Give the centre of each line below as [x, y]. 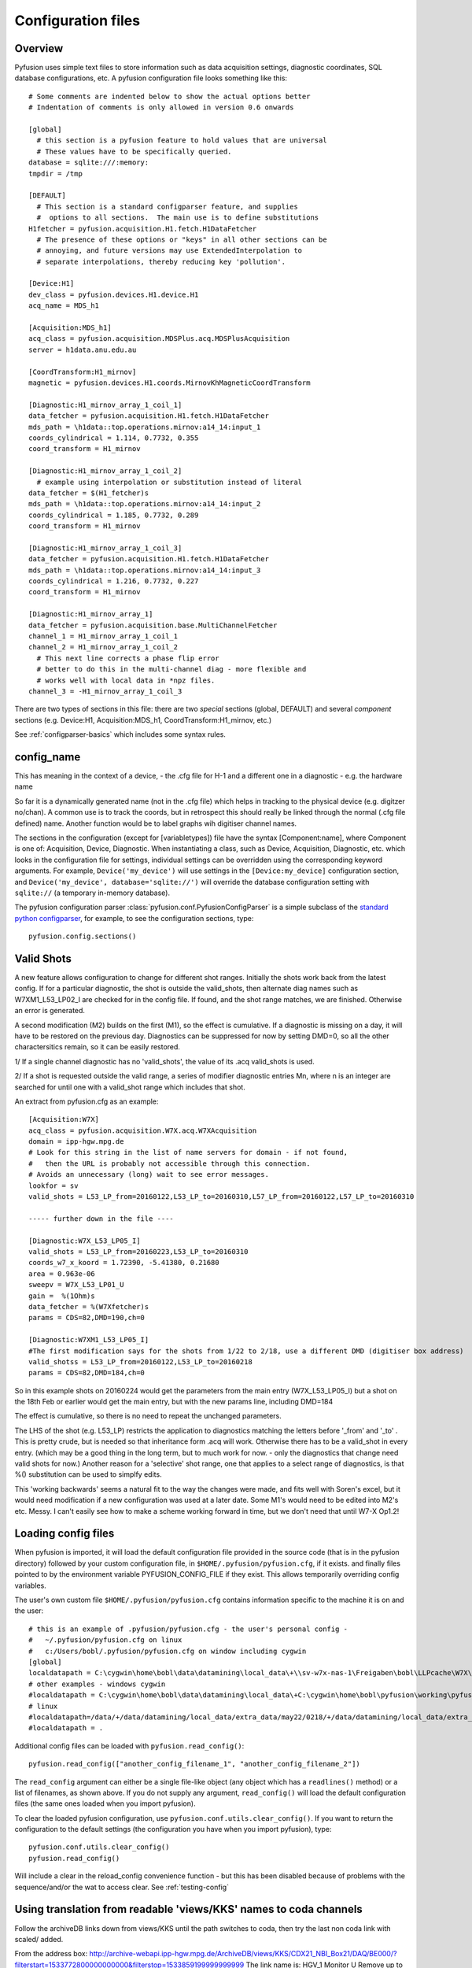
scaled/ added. [39, 1939]
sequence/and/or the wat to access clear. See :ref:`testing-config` [122, 1887]
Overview [39, 48]
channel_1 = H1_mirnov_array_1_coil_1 [103, 636]
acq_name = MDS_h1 [64, 306]
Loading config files [65, 1534]
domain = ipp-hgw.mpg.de [76, 1142]
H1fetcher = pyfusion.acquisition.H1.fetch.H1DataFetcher [143, 229]
